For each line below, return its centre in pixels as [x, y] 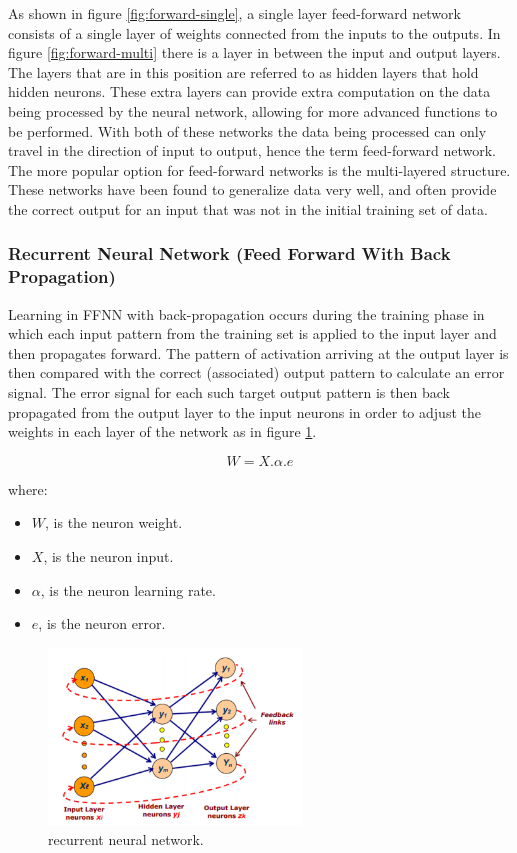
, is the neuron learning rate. [128, 589]
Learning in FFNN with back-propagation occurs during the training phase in [246, 313]
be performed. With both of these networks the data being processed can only [247, 130]
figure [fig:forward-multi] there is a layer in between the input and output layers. [254, 52]
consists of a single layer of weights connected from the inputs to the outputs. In [254, 32]
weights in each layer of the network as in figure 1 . [162, 431]
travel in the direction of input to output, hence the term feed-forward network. [252, 150]
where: [28, 488]
